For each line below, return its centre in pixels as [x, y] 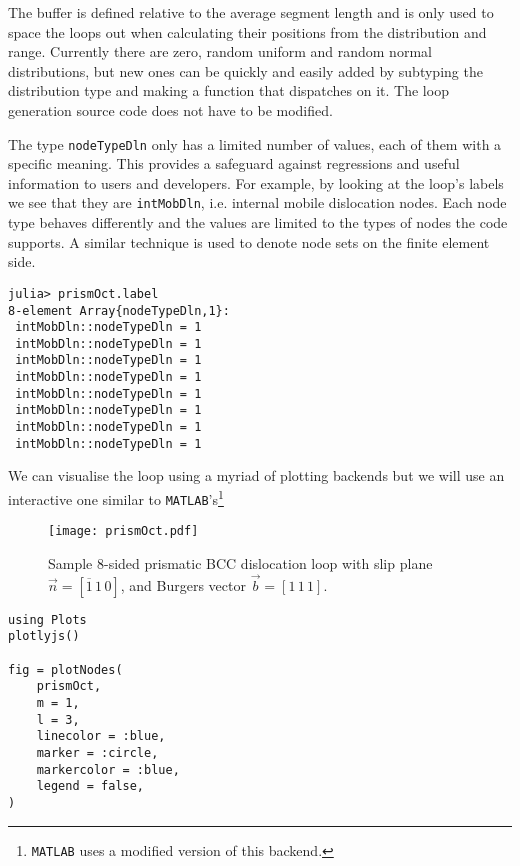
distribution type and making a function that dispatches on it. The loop [228, 90]
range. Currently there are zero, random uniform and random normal [220, 51]
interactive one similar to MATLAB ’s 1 [116, 497]
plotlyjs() [44, 636]
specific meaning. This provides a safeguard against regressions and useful [234, 163]
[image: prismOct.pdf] [123, 531]
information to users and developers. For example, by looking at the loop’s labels [256, 182]
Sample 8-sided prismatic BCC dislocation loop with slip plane [240, 562]
